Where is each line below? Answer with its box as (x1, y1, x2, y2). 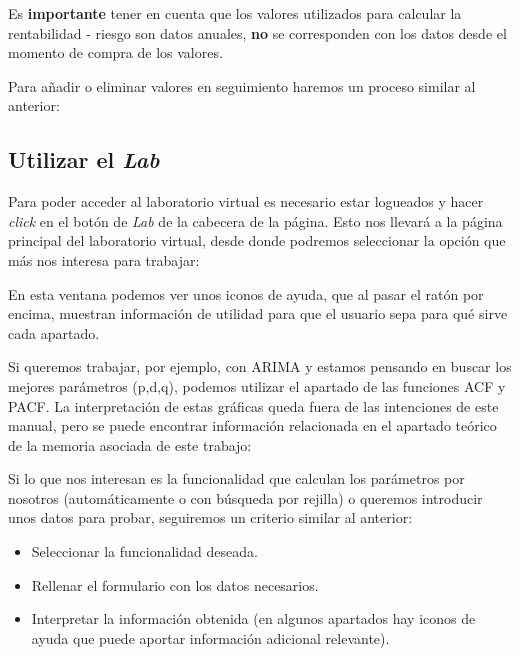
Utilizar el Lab (8, 144, 160, 175)
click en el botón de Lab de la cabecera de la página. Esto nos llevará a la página (8, 210, 503, 231)
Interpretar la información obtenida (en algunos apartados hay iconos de (31, 608, 476, 629)
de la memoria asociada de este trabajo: (8, 434, 252, 455)
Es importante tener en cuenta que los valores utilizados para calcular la (8, 3, 462, 23)
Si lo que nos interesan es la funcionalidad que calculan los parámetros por (8, 468, 465, 489)
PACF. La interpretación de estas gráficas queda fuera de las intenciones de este (8, 395, 499, 416)
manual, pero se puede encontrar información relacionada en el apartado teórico (8, 415, 497, 436)
